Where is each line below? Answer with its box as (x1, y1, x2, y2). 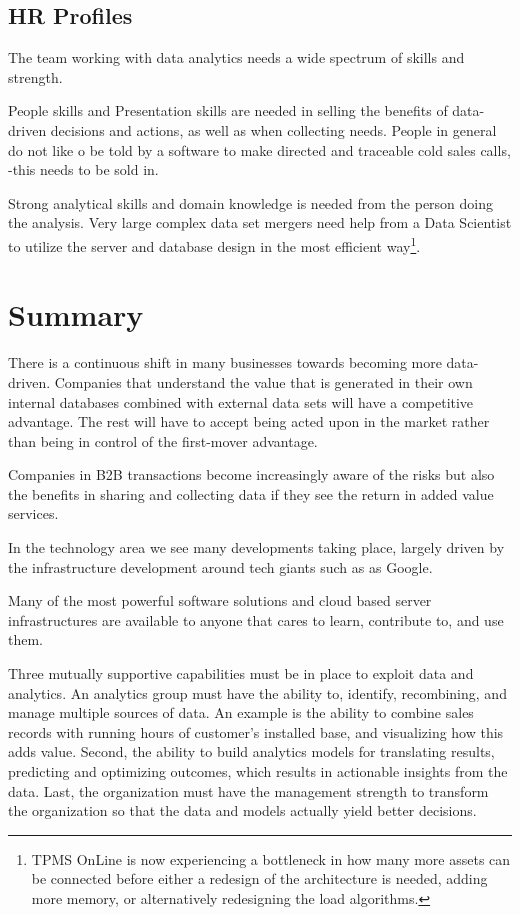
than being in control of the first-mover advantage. (8, 430, 318, 451)
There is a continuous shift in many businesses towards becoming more (8, 352, 442, 373)
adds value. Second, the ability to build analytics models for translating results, (8, 741, 495, 762)
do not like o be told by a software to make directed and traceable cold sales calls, (8, 139, 511, 160)
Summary (8, 294, 144, 335)
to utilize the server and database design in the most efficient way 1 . (8, 232, 421, 256)
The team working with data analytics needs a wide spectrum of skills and (8, 47, 465, 68)
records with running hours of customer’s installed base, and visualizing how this (8, 721, 504, 742)
